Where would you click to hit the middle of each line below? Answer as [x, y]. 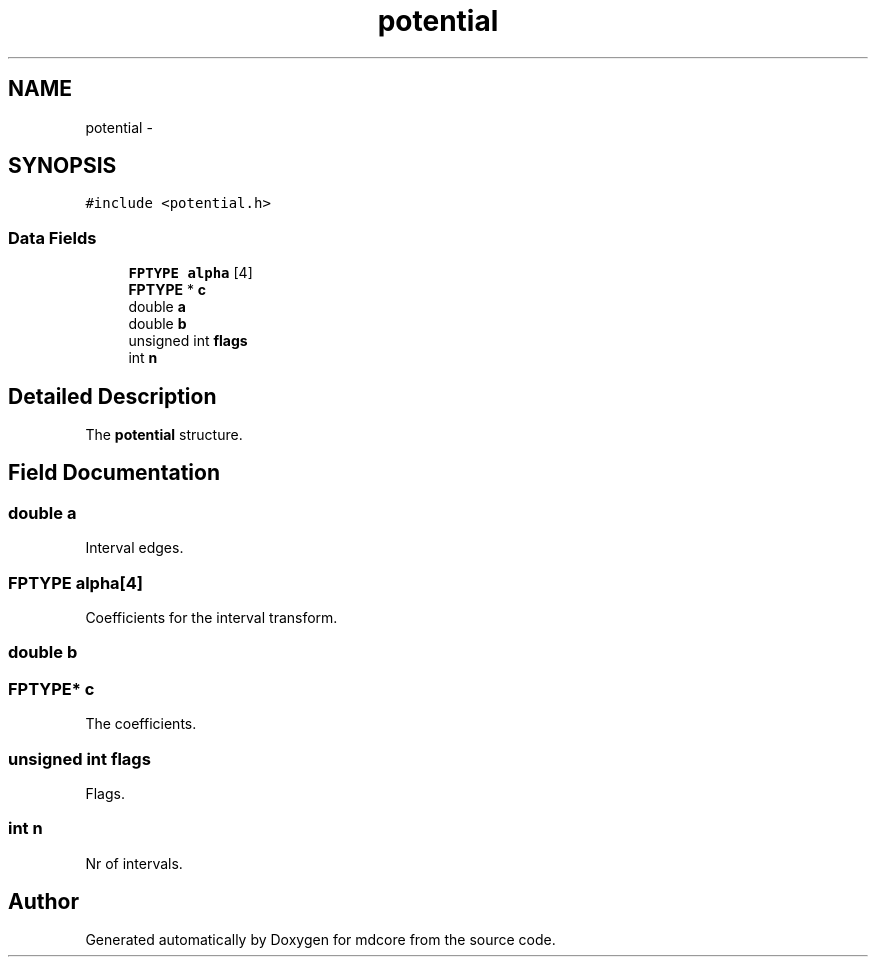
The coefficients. [141, 724]
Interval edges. [134, 548]
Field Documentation [114, 473]
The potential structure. [164, 435]
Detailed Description [112, 396]
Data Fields [52, 237]
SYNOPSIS [62, 166]
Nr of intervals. [134, 863]
